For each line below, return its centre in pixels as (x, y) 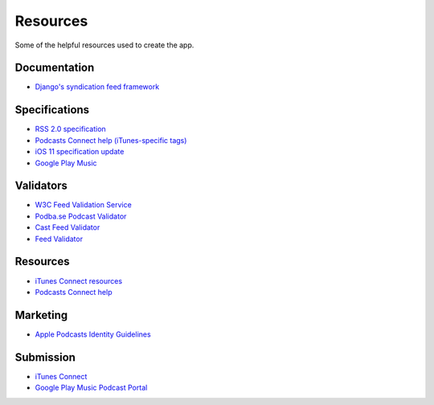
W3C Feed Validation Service (83, 205)
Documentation (55, 68)
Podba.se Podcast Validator (81, 216)
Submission (45, 357)
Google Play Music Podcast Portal (91, 388)
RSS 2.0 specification (70, 129)
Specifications (52, 110)
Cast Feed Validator (68, 227)
